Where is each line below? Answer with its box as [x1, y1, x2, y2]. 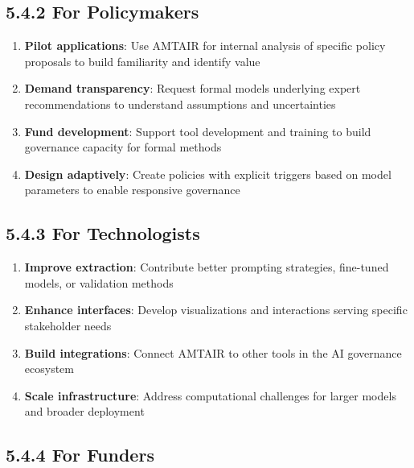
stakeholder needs [24, 317, 112, 333]
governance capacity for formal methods [24, 139, 222, 155]
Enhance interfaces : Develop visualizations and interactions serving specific [24, 301, 408, 318]
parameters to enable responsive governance [24, 181, 240, 198]
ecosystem [24, 360, 74, 377]
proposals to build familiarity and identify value [24, 52, 260, 69]
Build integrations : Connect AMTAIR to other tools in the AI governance [24, 344, 402, 361]
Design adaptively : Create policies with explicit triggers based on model [24, 165, 391, 182]
